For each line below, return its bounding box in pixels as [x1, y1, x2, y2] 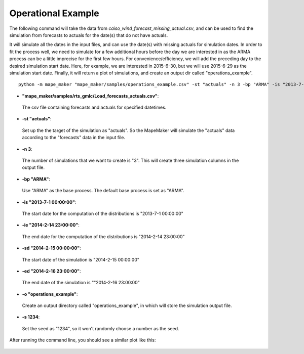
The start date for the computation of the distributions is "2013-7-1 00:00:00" [22, 210, 183, 216]
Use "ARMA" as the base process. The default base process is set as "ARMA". [22, 188, 184, 194]
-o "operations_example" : [22, 291, 78, 297]
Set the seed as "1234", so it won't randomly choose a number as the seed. [22, 325, 179, 331]
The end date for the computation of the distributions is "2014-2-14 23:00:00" [22, 233, 185, 240]
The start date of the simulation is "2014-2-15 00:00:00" [22, 256, 139, 262]
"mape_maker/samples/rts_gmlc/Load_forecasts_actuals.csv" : [22, 93, 159, 99]
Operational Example [9, 8, 100, 19]
